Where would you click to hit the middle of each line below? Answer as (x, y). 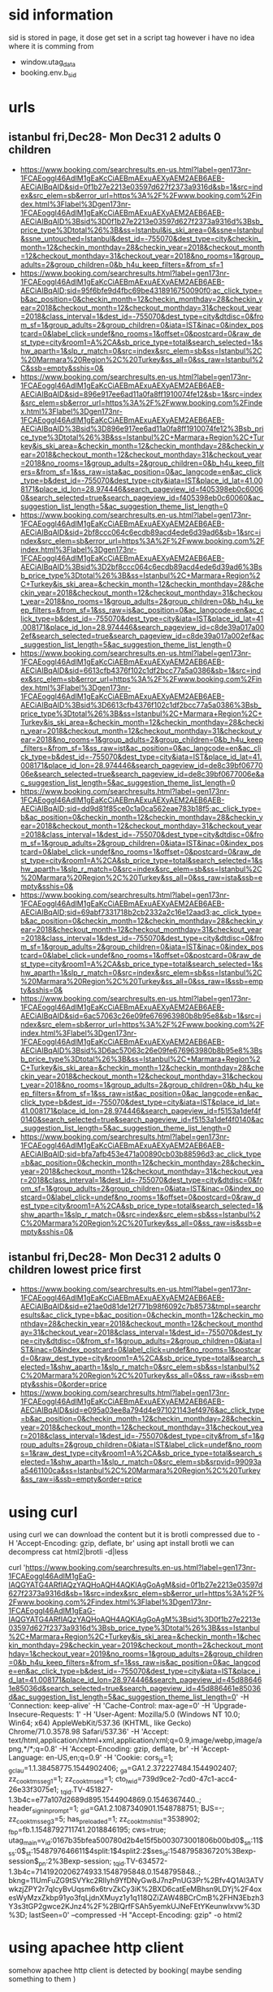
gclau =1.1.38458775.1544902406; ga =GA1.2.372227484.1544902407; (123, 1769)
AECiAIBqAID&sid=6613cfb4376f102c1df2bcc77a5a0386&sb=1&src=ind (141, 670)
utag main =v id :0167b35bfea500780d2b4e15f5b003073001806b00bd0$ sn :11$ (136, 1841)
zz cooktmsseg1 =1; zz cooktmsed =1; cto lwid (73, 1779)
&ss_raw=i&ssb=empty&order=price (81, 1479)
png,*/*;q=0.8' (33, 1749)
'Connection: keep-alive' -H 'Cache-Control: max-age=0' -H (109, 1706)
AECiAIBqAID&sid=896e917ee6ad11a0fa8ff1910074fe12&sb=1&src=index (141, 394)
